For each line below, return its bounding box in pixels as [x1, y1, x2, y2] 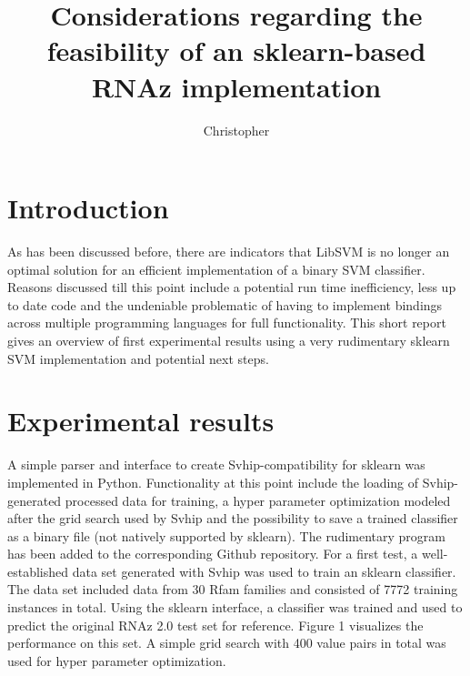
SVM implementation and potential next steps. [7, 348, 269, 368]
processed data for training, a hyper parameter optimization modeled [65, 490, 451, 510]
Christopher [203, 120, 270, 139]
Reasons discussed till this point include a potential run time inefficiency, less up [7, 277, 456, 297]
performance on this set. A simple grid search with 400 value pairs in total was [7, 633, 446, 652]
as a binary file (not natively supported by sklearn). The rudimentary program [7, 526, 446, 545]
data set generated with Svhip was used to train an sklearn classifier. [72, 561, 456, 580]
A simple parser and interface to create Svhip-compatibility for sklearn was [7, 455, 425, 474]
